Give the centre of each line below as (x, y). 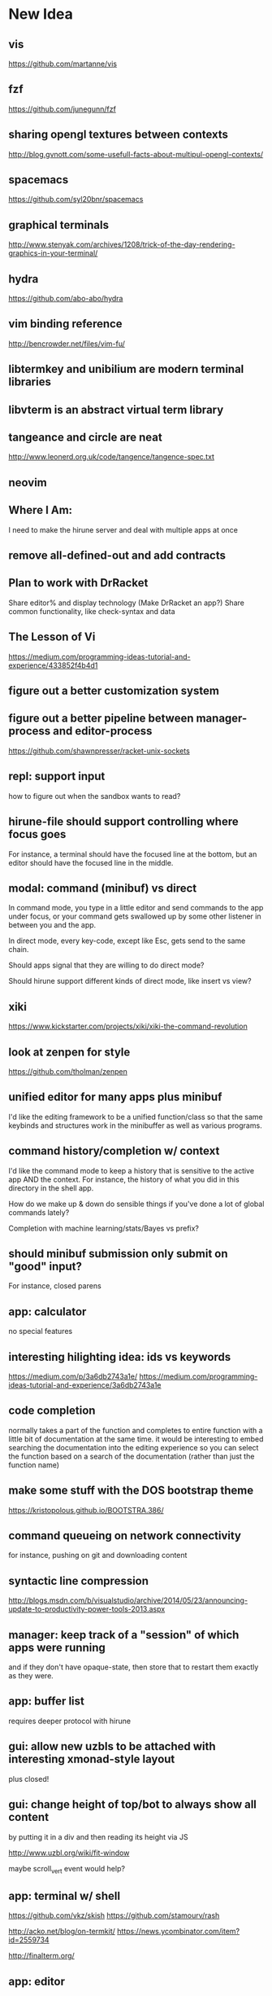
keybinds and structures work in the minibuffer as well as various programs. (135, 1125)
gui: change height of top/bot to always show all (133, 1805)
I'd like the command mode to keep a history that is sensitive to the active (131, 1170)
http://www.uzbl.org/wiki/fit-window (69, 1853)
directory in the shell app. (51, 1188)
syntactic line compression (78, 1581)
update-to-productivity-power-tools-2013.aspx (87, 1609)
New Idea (41, 14)
